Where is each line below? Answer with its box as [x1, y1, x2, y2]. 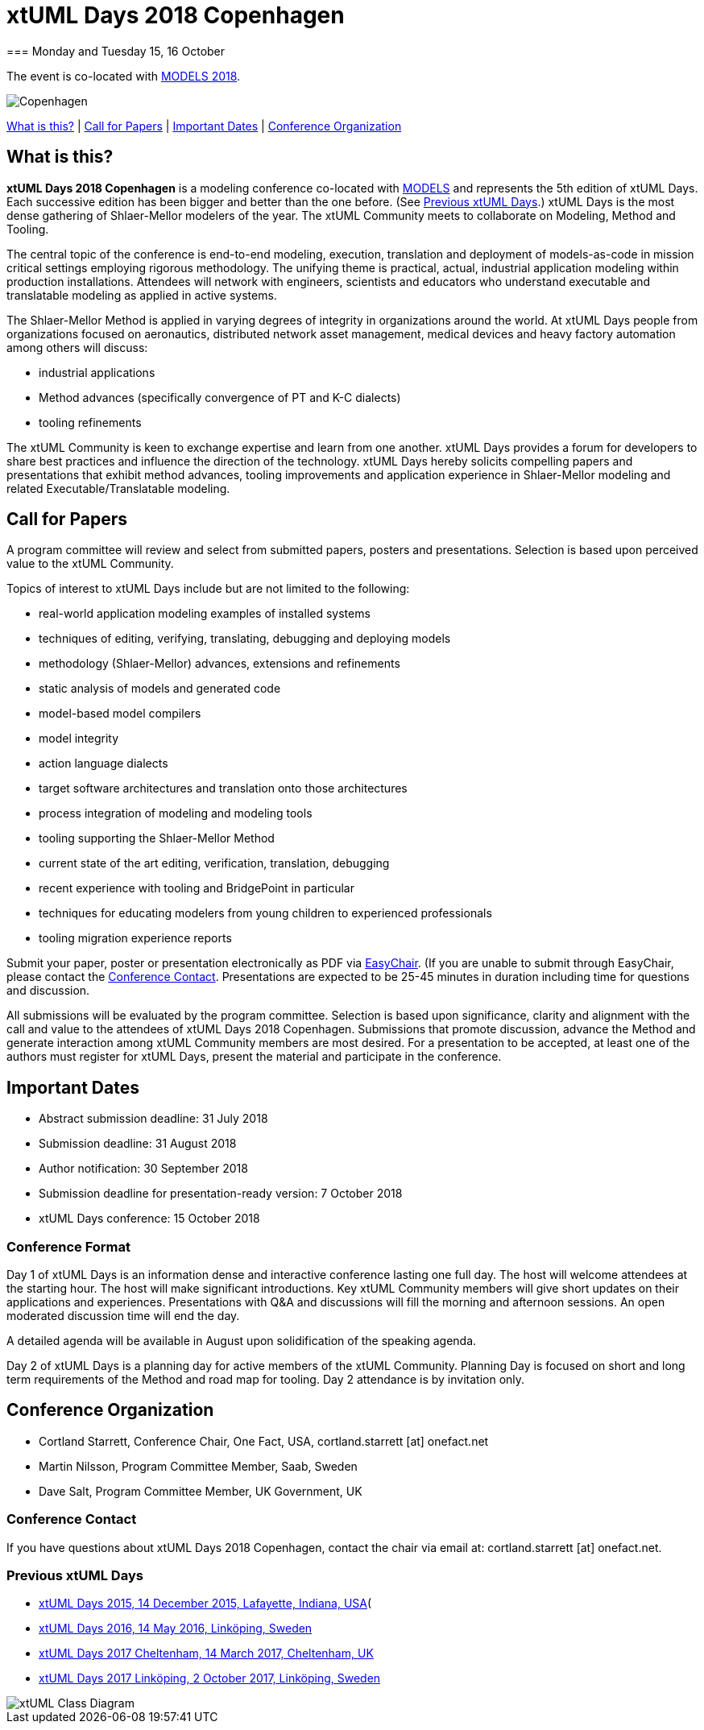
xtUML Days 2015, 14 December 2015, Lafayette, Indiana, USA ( [39, 1596, 372, 1611]
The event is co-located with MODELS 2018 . [6, 68, 241, 83]
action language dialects [39, 756, 168, 771]
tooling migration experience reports [39, 931, 232, 946]
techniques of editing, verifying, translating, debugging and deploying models [39, 631, 451, 646]
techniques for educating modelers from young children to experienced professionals [39, 906, 492, 921]
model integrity [39, 731, 119, 746]
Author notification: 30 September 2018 [39, 1161, 248, 1176]
